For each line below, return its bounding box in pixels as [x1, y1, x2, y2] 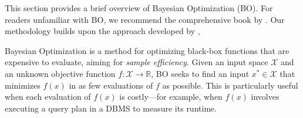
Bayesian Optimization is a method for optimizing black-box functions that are [5, 44, 289, 56]
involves [251, 90, 280, 103]
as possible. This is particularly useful [162, 79, 298, 91]
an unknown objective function [5, 67, 116, 79]
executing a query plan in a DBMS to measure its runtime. [5, 102, 217, 114]
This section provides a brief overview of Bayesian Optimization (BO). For [5, 2, 273, 14]
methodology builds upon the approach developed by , [5, 25, 200, 37]
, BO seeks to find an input [151, 67, 250, 79]
